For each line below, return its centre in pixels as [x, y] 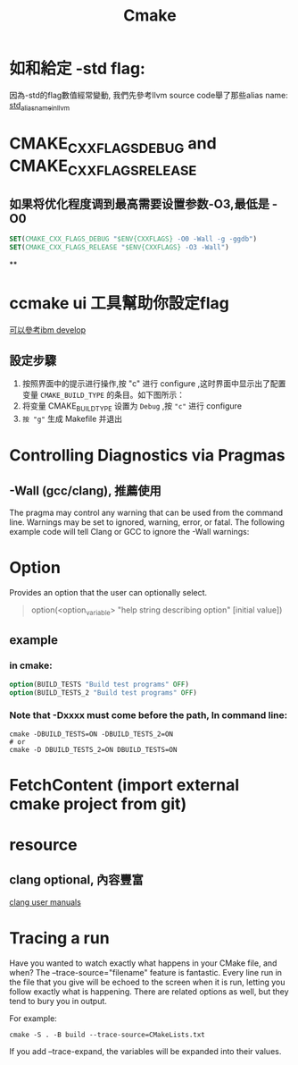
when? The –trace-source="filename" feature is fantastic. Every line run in [146, 972]
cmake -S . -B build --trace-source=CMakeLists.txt [107, 1035]
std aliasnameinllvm [39, 106]
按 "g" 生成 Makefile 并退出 [72, 419]
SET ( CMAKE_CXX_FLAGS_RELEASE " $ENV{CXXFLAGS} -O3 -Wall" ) [119, 247]
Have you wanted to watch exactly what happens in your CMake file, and [143, 963]
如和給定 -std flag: [77, 69]
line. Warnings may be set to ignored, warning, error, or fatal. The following [147, 522]
